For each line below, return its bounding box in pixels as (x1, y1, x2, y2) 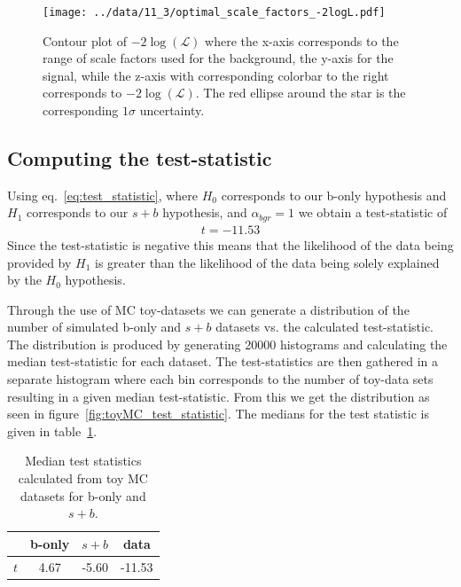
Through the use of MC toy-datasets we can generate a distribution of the (7, 300, 410, 318)
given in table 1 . (7, 421, 98, 440)
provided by (7, 253, 72, 271)
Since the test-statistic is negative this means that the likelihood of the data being (7, 235, 454, 254)
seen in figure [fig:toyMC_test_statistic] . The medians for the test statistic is (7, 404, 429, 423)
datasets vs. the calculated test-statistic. (215, 317, 434, 336)
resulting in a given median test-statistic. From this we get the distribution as (7, 387, 430, 405)
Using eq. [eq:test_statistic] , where (7, 185, 199, 204)
